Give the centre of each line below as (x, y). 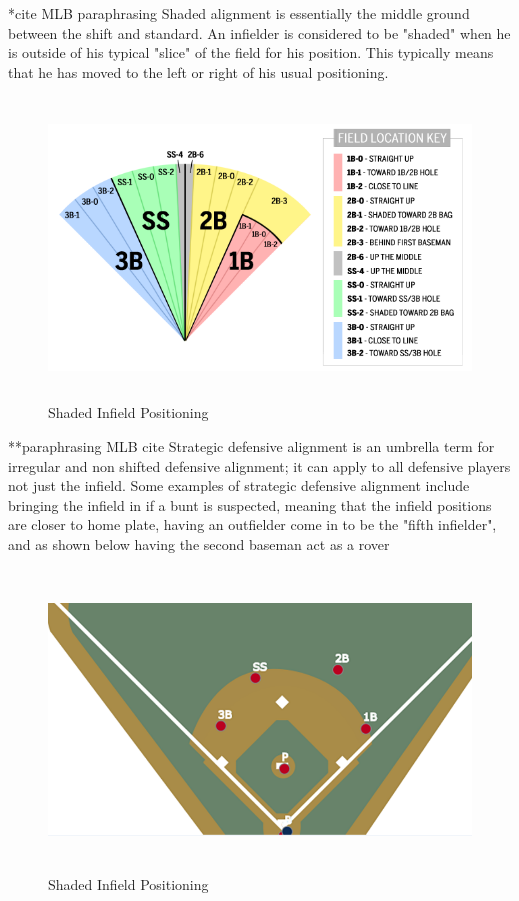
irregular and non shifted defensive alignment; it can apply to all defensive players (259, 465)
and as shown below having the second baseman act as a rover (199, 543)
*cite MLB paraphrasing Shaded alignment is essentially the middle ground (239, 13)
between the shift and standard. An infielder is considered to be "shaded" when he (259, 32)
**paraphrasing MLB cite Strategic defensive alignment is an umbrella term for (251, 445)
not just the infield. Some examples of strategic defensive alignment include (239, 485)
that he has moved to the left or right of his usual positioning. (198, 71)
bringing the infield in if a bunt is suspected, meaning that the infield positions (250, 504)
